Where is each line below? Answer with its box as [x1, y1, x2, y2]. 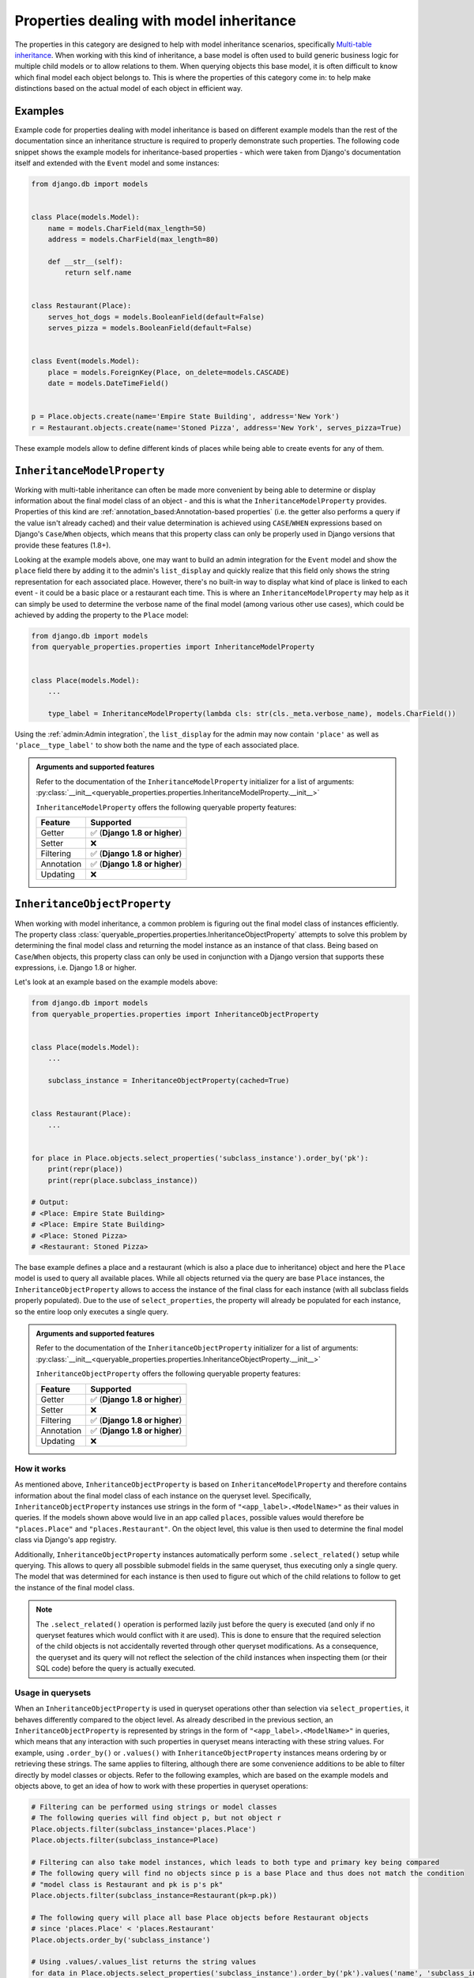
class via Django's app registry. [14, 1535, 117, 1544]
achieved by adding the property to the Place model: [14, 610, 189, 620]
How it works [14, 1463, 66, 1474]
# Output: [31, 1198, 70, 1207]
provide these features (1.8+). [14, 540, 111, 550]
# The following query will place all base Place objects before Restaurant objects [31, 1913, 369, 1922]
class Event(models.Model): [31, 357, 140, 366]
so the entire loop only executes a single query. [14, 1306, 169, 1317]
